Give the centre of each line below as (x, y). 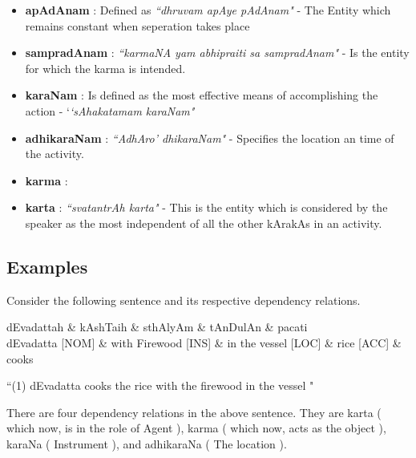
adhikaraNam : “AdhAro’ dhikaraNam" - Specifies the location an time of (210, 138)
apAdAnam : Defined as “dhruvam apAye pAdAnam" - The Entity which (208, 10)
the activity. (55, 154)
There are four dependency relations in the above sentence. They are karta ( (194, 412)
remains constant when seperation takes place (137, 25)
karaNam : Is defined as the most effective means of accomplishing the (202, 95)
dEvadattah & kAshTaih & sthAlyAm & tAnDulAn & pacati (157, 327)
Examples (47, 266)
